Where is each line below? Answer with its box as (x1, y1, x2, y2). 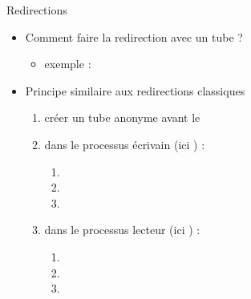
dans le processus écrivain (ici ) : (44, 135, 205, 152)
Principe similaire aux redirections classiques (25, 82, 245, 99)
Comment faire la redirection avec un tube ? (25, 28, 243, 45)
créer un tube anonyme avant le (44, 109, 200, 126)
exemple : (44, 55, 91, 72)
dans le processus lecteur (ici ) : (44, 221, 200, 238)
